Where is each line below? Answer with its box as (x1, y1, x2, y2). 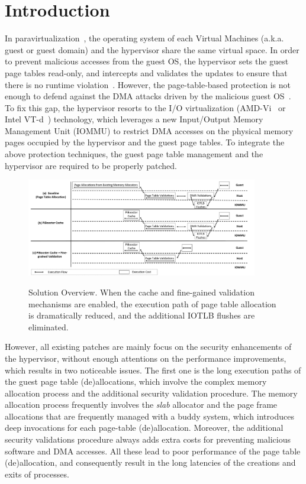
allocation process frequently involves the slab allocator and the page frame (5, 398, 278, 411)
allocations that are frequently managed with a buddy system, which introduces (5, 410, 294, 422)
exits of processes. (5, 467, 69, 480)
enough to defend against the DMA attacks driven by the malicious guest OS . (5, 90, 291, 102)
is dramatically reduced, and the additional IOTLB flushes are (28, 309, 255, 321)
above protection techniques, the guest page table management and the (5, 148, 263, 160)
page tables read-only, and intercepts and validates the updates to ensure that (5, 66, 288, 79)
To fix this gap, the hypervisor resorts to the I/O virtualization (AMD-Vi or (5, 101, 286, 113)
